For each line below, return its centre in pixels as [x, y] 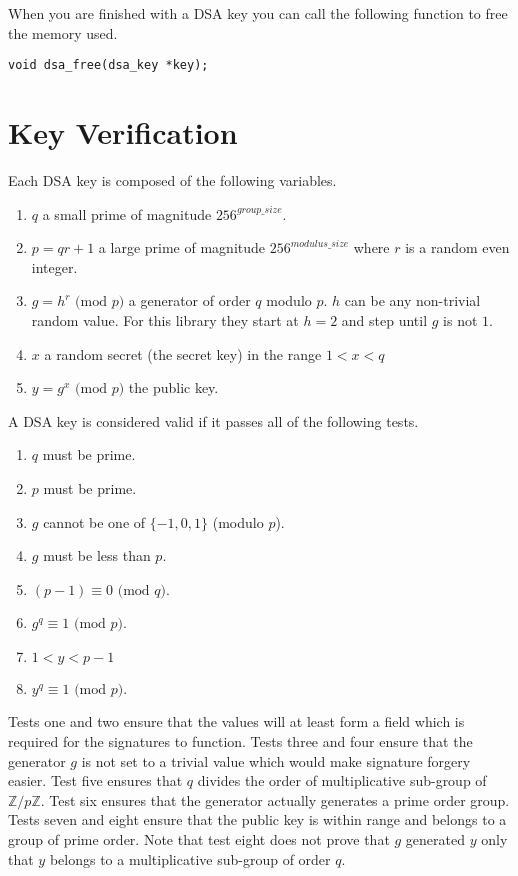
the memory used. [63, 32]
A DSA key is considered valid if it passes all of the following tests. [213, 420]
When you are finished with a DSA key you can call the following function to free [258, 13]
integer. [54, 266]
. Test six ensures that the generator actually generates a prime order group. [275, 799]
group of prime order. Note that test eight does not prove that [199, 839]
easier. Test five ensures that [95, 780]
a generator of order [189, 300]
